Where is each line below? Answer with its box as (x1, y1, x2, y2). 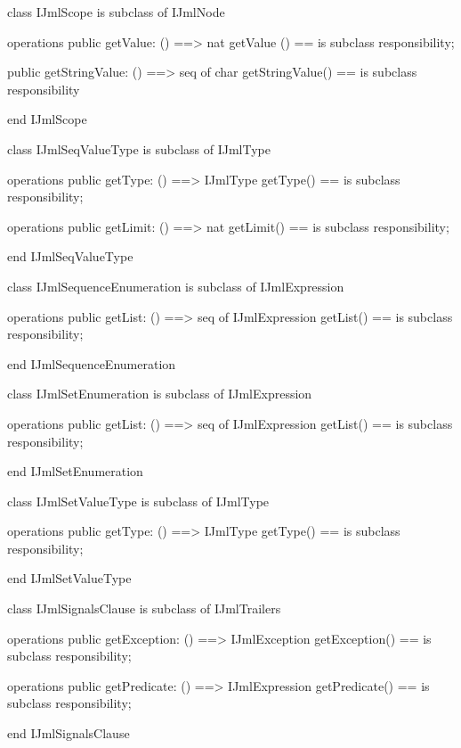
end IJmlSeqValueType (7, 247, 133, 266)
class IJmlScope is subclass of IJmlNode (7, 3, 225, 21)
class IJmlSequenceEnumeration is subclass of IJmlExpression (7, 276, 344, 295)
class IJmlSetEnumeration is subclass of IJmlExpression (7, 384, 312, 403)
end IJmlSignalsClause (7, 724, 130, 743)
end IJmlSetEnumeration (7, 462, 143, 481)
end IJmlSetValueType (7, 569, 132, 588)
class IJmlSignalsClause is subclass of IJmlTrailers (7, 599, 281, 618)
